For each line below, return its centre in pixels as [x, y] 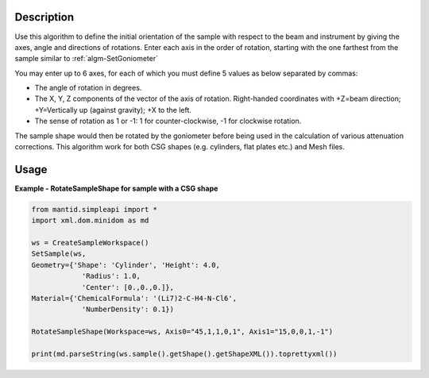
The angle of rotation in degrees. [88, 88]
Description [44, 17]
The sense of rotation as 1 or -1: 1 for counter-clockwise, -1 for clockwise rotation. [168, 121]
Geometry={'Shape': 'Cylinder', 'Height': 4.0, [126, 265]
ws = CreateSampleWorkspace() [90, 243]
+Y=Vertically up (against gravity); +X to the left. [113, 110]
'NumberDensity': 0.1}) [128, 309]
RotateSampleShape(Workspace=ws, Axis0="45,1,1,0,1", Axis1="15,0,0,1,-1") [182, 332]
